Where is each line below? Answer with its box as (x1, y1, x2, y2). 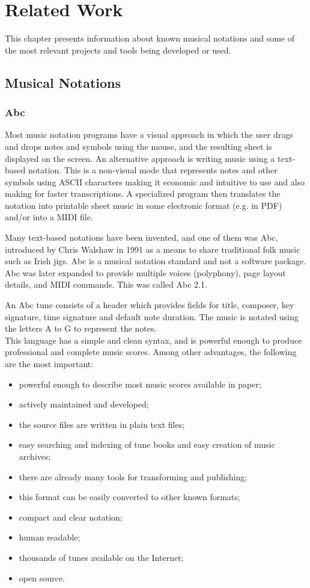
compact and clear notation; (19, 510, 123, 523)
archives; (19, 450, 51, 462)
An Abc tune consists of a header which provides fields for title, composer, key (5, 299, 294, 311)
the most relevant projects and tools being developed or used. (5, 43, 231, 56)
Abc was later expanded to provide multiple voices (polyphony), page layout (5, 266, 286, 279)
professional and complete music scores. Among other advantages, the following (5, 345, 297, 358)
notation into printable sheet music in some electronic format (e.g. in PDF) (5, 199, 282, 211)
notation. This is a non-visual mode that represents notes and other (28, 164, 278, 176)
